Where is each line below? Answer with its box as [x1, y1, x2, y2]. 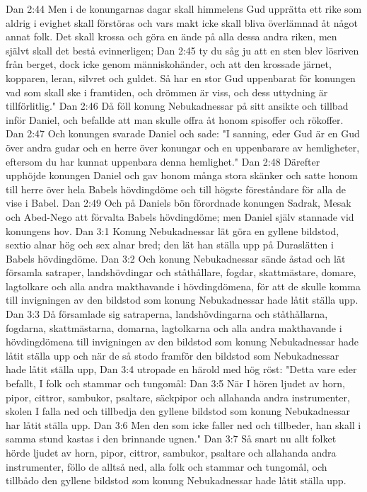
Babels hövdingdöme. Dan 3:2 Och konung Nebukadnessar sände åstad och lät [6, 251, 346, 265]
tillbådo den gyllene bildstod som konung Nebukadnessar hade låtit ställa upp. [6, 473, 346, 488]
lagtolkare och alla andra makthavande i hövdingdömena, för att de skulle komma [6, 278, 361, 293]
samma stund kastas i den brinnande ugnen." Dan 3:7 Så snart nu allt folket [6, 431, 337, 446]
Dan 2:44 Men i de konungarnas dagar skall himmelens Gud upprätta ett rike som [6, 1, 362, 16]
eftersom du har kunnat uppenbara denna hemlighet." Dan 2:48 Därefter [6, 154, 320, 168]
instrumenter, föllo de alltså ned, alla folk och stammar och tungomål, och [6, 459, 327, 474]
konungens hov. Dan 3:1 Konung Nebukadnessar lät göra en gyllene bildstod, [6, 223, 339, 238]
